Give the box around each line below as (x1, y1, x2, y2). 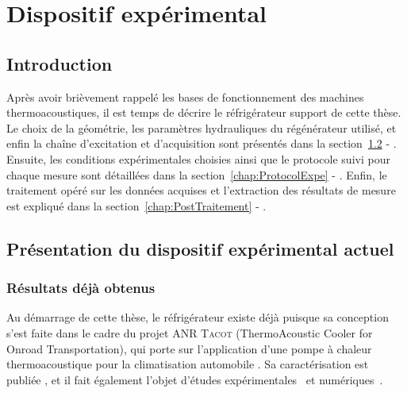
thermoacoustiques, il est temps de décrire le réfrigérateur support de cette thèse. (6, 104, 401, 121)
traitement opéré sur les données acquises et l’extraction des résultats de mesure (6, 182, 396, 198)
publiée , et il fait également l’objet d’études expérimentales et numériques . (6, 371, 383, 387)
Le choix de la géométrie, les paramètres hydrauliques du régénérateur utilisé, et (6, 119, 397, 136)
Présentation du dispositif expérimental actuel (6, 236, 394, 260)
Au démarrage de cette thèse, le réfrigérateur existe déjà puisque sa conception (6, 309, 389, 326)
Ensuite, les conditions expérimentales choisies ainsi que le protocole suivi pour (6, 150, 390, 167)
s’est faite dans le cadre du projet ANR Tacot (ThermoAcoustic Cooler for (6, 324, 373, 341)
